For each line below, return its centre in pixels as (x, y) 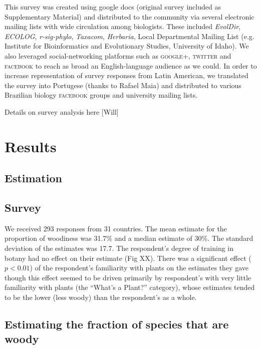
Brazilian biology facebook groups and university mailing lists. (101, 95)
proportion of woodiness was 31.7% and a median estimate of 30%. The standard (129, 238)
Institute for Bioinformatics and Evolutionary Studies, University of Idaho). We (127, 46)
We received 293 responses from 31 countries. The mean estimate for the (116, 228)
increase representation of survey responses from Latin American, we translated (126, 75)
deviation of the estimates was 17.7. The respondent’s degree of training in (119, 248)
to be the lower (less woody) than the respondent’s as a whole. (101, 297)
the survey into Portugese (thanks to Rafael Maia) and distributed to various (123, 85)
